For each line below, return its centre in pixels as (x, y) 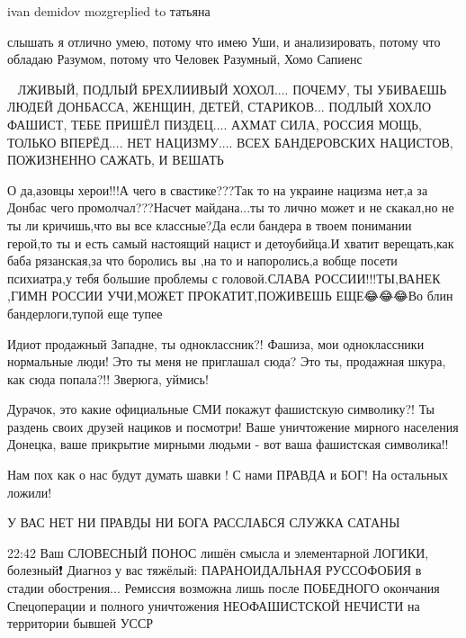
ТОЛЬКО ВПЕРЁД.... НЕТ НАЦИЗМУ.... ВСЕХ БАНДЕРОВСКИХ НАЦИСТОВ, (230, 142)
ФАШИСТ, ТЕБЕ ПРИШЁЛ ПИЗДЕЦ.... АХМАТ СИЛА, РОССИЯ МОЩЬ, (215, 124)
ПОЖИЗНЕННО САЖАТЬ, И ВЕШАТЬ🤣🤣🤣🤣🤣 (125, 160)
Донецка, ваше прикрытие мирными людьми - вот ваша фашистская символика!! (228, 444)
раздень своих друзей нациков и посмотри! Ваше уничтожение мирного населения (233, 426)
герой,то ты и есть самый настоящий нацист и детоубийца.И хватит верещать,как (231, 243)
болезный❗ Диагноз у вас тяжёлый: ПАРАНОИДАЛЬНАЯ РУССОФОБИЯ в (215, 570)
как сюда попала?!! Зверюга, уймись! (108, 378)
